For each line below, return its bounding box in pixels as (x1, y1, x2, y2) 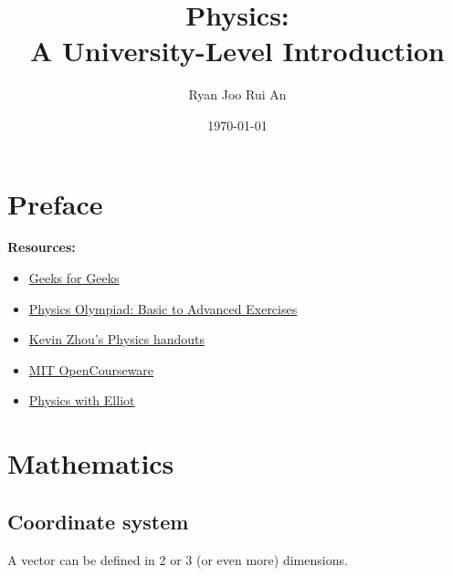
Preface (7, 184, 103, 222)
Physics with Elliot (28, 391, 135, 410)
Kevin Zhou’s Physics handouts (28, 330, 205, 349)
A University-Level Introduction (30, 32, 445, 69)
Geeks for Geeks (28, 268, 120, 288)
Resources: (7, 237, 76, 257)
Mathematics (7, 445, 174, 482)
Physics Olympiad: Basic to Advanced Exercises (28, 298, 298, 318)
